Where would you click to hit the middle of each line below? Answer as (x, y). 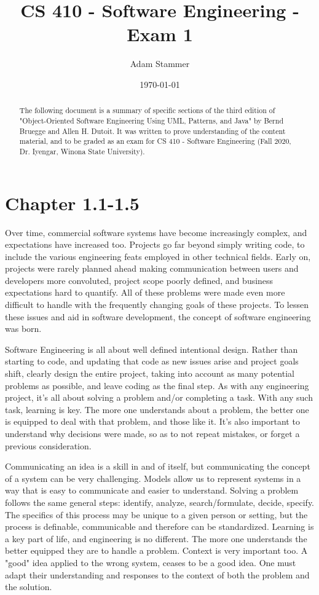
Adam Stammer (160, 64)
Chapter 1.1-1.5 (72, 203)
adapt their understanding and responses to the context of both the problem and (157, 574)
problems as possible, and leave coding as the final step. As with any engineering (157, 385)
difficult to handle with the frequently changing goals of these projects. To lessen (157, 305)
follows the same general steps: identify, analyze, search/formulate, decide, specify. (160, 502)
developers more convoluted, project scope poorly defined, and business (139, 280)
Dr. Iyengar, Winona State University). (82, 151)
